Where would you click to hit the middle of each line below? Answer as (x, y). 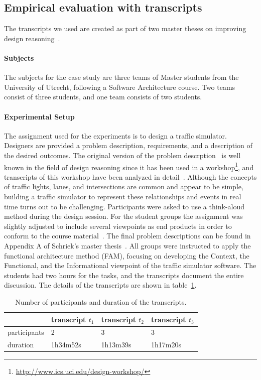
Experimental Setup (39, 116)
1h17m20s (166, 345)
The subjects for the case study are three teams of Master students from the (121, 77)
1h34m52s (66, 345)
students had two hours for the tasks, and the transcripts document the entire (124, 275)
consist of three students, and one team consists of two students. (103, 97)
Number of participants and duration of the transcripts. (101, 301)
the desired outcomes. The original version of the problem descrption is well (122, 155)
